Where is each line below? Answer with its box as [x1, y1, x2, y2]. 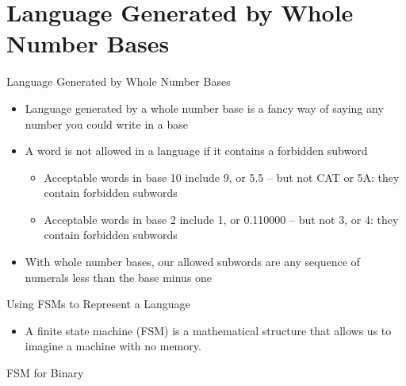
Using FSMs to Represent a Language [6, 295, 190, 312]
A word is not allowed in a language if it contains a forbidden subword [25, 142, 368, 159]
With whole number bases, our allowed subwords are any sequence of [25, 253, 360, 270]
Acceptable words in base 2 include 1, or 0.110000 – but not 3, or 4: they [44, 210, 399, 227]
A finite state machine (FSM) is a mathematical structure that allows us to [25, 322, 392, 338]
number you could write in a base [25, 115, 188, 132]
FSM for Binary [6, 365, 84, 381]
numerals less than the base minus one [25, 268, 213, 285]
